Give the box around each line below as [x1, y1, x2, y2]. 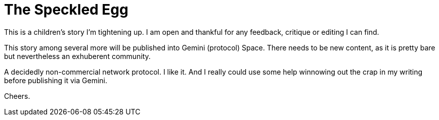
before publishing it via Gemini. [4, 76, 108, 85]
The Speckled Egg [4, 1, 128, 18]
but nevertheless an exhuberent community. [4, 51, 151, 61]
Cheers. [4, 91, 30, 100]
